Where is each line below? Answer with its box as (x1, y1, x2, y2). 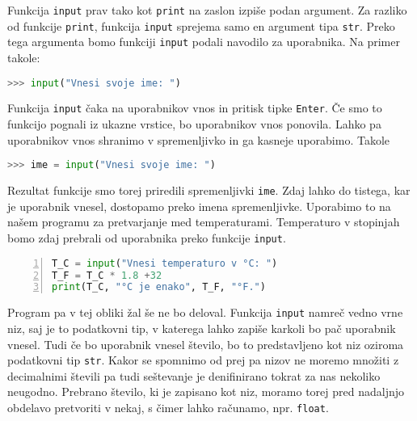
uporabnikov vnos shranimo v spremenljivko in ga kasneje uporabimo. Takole (7, 131, 390, 148)
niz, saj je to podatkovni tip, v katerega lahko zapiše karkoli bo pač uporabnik (7, 319, 396, 336)
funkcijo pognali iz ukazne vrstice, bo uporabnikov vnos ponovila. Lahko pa (7, 116, 381, 133)
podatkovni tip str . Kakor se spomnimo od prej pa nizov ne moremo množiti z (7, 352, 399, 368)
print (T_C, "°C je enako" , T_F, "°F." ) (52, 281, 266, 293)
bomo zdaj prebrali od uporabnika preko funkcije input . (7, 229, 286, 246)
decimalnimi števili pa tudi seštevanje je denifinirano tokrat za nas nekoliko (7, 367, 381, 384)
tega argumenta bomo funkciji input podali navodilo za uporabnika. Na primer (7, 33, 400, 50)
